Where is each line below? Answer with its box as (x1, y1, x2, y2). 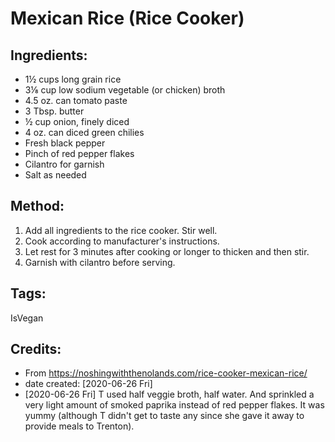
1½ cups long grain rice (24, 73, 122, 85)
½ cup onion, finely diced (24, 116, 130, 127)
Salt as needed (24, 169, 87, 181)
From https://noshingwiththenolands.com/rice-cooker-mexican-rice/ (24, 367, 308, 379)
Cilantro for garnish (24, 158, 105, 170)
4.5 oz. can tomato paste (24, 95, 128, 106)
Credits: (10, 341, 62, 358)
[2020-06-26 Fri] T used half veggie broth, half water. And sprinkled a (24, 388, 315, 401)
